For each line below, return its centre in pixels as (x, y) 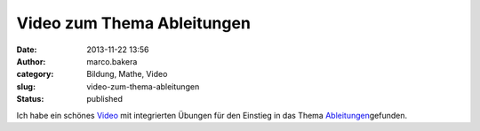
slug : (26, 86)
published (105, 99)
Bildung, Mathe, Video (127, 74)
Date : (27, 50)
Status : (30, 99)
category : (35, 74)
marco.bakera (112, 61)
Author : (31, 61)
